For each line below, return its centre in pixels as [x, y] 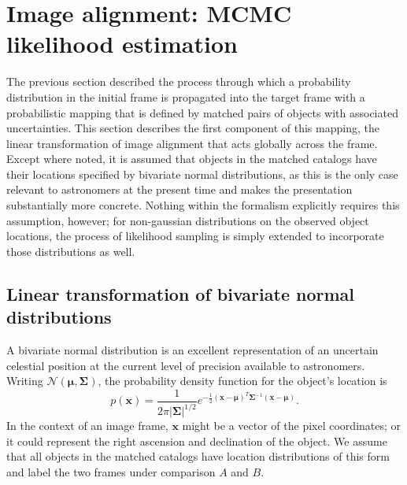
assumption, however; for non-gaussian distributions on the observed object [188, 220]
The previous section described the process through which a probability [179, 81]
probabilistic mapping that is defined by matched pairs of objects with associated [202, 112]
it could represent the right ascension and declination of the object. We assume [197, 441]
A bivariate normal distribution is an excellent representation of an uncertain [192, 350]
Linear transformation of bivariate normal [181, 293]
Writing [25, 381]
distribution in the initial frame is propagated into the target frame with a [186, 96]
